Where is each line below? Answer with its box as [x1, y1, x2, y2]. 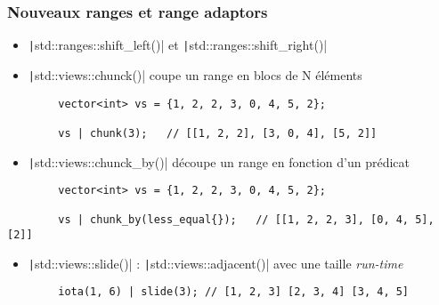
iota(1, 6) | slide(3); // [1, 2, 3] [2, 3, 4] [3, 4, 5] [58, 285, 410, 299]
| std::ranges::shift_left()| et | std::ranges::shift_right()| [28, 36, 328, 54]
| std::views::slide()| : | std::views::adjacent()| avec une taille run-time [28, 253, 403, 272]
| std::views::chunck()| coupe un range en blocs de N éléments [28, 65, 362, 84]
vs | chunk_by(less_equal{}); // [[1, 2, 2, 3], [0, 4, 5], [58, 213, 435, 227]
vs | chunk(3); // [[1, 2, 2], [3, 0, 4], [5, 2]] [58, 126, 378, 140]
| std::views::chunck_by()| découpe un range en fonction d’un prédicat [28, 152, 411, 171]
